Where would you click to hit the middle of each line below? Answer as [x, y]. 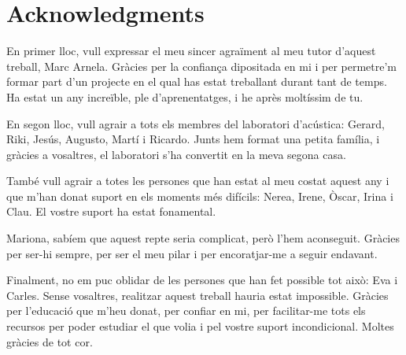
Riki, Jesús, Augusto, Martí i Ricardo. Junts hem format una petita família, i [193, 139]
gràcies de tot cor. [50, 341]
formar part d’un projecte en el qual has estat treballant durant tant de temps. [197, 81]
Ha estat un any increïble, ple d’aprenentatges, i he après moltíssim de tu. [185, 96]
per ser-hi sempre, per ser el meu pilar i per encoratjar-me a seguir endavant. [192, 253]
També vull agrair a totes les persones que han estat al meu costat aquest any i [198, 181]
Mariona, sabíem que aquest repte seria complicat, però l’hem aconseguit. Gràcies [203, 238]
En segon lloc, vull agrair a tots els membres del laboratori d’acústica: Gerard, [196, 123]
